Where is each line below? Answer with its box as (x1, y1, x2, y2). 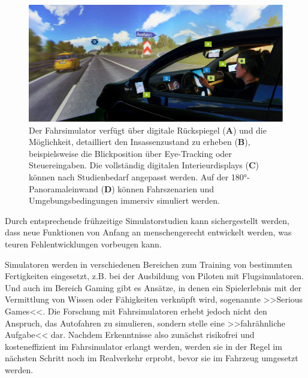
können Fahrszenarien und (117, 182, 214, 195)
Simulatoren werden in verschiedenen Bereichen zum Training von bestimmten (5, 258, 292, 270)
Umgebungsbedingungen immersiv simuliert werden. (29, 194, 220, 207)
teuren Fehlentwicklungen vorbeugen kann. (5, 237, 162, 250)
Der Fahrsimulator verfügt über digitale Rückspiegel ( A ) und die (29, 123, 267, 136)
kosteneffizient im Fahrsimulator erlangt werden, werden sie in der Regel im (5, 340, 282, 352)
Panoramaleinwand (29, 182, 98, 195)
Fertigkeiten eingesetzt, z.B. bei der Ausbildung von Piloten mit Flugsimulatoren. (5, 270, 304, 282)
